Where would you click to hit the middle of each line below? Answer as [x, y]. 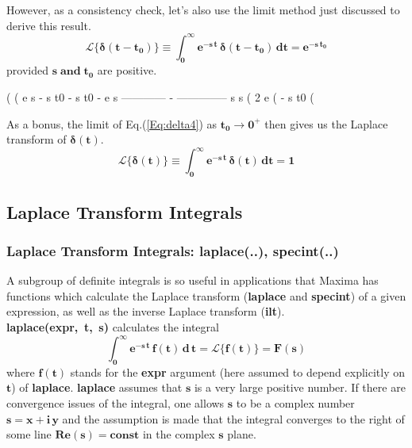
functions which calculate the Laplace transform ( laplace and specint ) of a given [206, 295]
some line [29, 434]
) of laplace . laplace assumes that [97, 387]
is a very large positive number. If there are [300, 387]
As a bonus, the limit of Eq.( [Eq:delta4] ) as [112, 123]
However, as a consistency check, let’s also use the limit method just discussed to [203, 10]
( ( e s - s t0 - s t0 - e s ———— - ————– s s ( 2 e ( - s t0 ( [160, 97]
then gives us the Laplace [326, 123]
